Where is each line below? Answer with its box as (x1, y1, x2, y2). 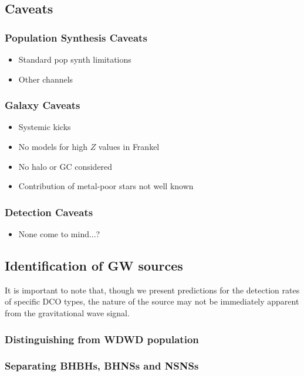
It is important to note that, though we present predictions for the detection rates (5, 283, 300, 296)
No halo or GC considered (18, 160, 113, 172)
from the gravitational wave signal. (5, 306, 130, 319)
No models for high (18, 141, 87, 152)
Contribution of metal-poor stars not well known (18, 180, 194, 192)
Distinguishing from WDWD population (5, 331, 199, 346)
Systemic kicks (18, 121, 71, 133)
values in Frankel (98, 141, 160, 152)
